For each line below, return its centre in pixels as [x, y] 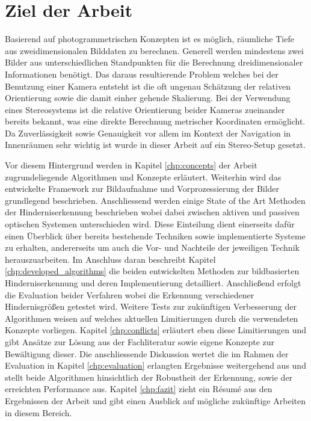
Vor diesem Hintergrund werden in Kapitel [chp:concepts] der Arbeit [131, 165]
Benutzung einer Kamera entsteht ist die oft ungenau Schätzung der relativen [148, 86]
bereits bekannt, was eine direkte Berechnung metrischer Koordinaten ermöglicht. [155, 121]
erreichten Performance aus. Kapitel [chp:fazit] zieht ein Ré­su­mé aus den [139, 389]
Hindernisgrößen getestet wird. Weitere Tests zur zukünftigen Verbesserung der [151, 306]
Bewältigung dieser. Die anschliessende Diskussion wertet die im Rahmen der [147, 353]
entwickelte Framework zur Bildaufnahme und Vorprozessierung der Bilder [142, 189]
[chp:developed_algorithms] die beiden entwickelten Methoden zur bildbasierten [152, 271]
